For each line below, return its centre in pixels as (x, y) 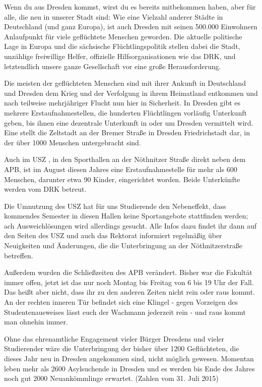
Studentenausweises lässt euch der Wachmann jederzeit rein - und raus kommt (125, 312)
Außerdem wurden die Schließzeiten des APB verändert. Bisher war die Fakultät (128, 272)
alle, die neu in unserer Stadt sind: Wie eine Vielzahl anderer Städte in (114, 16)
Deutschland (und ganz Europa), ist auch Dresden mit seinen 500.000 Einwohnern (131, 26)
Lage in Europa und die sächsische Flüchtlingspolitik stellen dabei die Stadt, (122, 46)
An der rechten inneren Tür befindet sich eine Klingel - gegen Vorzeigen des (121, 302)
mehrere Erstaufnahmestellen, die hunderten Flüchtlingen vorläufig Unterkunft (125, 112)
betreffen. (19, 255)
